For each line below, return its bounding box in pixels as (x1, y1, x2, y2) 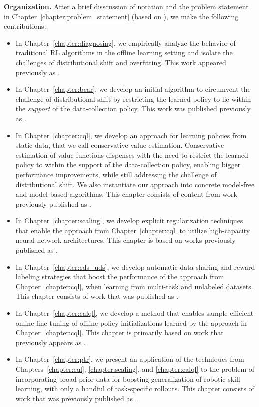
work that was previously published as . (15, 393, 137, 403)
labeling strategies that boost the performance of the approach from (15, 271, 224, 282)
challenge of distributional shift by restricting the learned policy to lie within (15, 93, 251, 104)
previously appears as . (15, 337, 86, 347)
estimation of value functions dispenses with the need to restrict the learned (15, 149, 248, 160)
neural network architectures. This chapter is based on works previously (15, 235, 236, 245)
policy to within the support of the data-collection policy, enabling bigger (15, 159, 241, 170)
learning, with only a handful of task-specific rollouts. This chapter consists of (15, 383, 254, 394)
